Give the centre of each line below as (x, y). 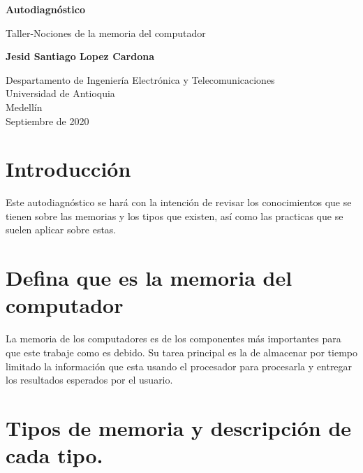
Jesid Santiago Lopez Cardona (80, 56)
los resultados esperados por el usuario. (89, 380)
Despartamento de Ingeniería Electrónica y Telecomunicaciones (140, 79)
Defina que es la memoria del (149, 278)
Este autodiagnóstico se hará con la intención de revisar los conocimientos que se (179, 202)
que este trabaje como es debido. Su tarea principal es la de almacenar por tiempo (182, 352)
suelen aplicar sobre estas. (61, 230)
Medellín (24, 107)
